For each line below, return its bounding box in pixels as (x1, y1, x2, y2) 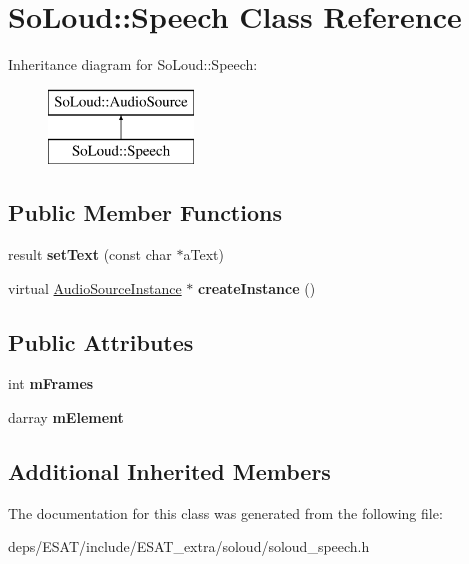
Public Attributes (8, 326, 194, 357)
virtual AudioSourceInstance (8, 277, 182, 298)
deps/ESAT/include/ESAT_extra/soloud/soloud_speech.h (8, 536, 370, 557)
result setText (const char (8, 244, 172, 265)
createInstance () (197, 277, 316, 298)
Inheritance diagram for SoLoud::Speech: (8, 54, 258, 75)
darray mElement (8, 407, 124, 428)
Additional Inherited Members (8, 456, 331, 487)
